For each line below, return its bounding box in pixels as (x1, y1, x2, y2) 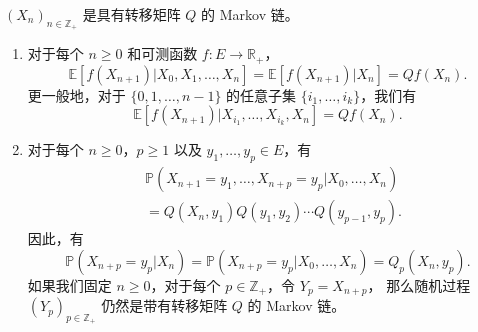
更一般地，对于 (27, 84, 126, 105)
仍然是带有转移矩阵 (101, 295, 228, 316)
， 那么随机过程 (367, 274, 471, 295)
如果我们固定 (27, 274, 112, 295)
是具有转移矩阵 (82, 4, 181, 24)
